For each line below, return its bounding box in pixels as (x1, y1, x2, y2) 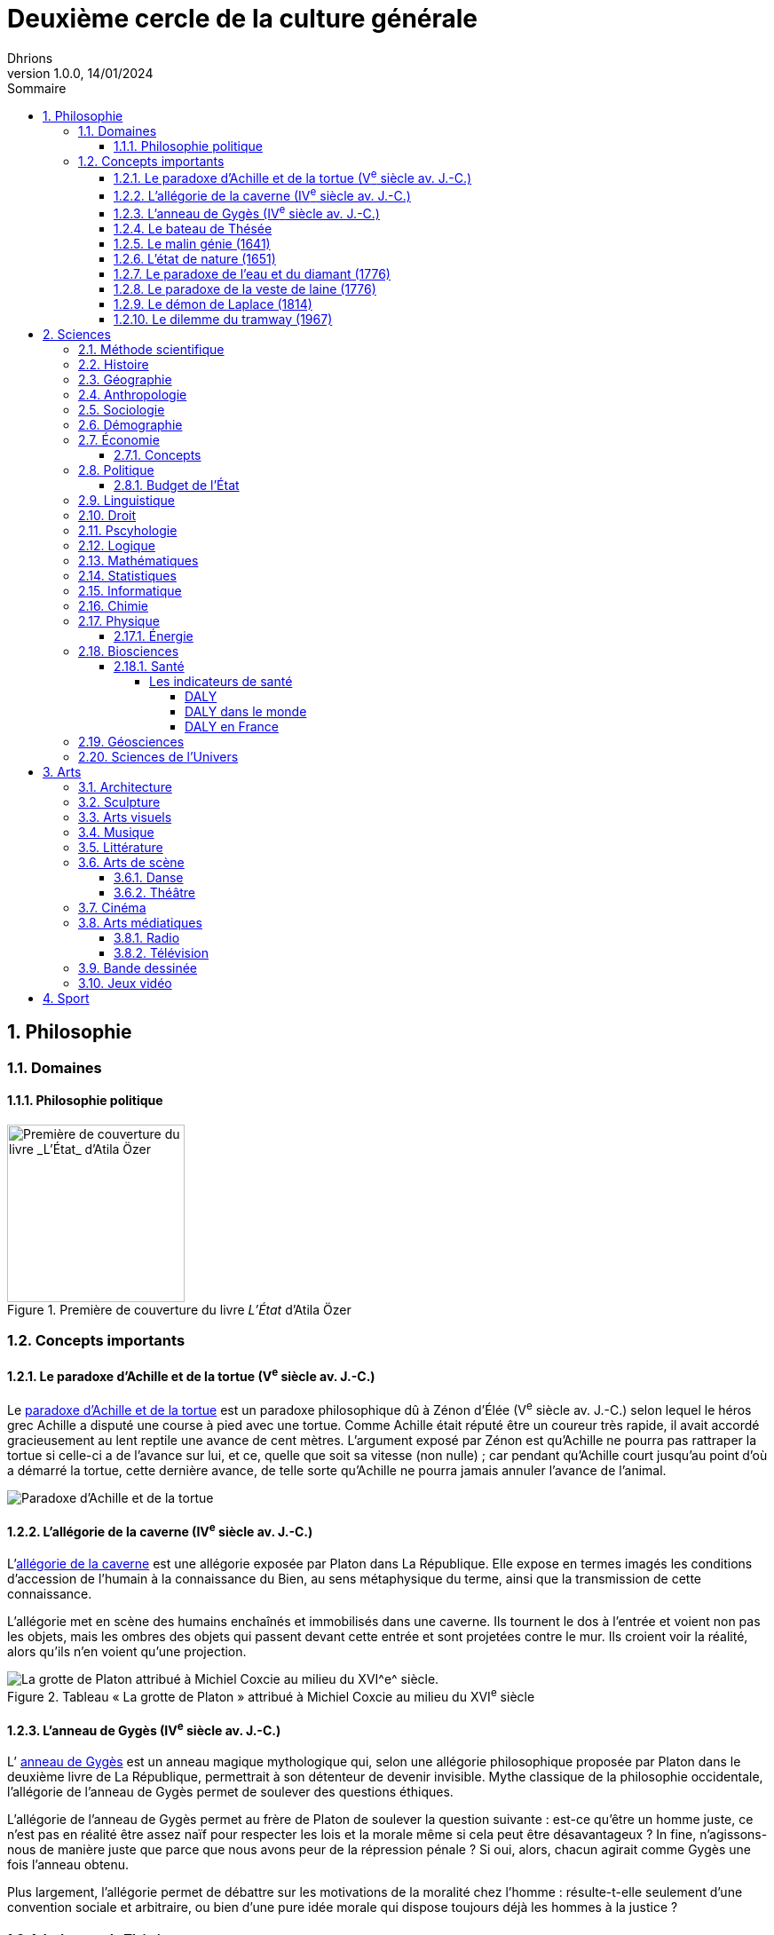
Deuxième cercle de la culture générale (7, 4, 478, 34)
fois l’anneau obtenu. (7, 1857, 130, 1873)
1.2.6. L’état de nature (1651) (114, 250, 276, 266)
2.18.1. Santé (114, 658, 185, 674)
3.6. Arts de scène (78, 854, 185, 870)
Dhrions (7, 50, 53, 66)
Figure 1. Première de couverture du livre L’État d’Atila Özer (7, 1301, 351, 1317)
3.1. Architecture (78, 778, 172, 794)
